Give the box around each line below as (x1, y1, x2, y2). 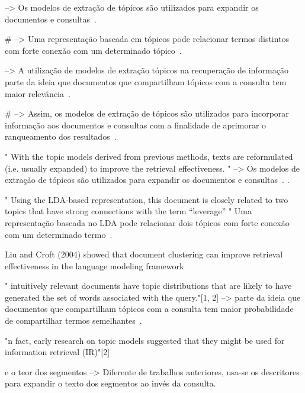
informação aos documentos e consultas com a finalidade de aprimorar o (5, 118, 267, 131)
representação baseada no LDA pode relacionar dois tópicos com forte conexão (5, 216, 290, 228)
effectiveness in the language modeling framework (5, 259, 184, 272)
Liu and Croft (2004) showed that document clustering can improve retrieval (5, 248, 283, 260)
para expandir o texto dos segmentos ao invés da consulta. (5, 377, 216, 389)
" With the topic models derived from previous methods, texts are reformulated (5, 150, 293, 162)
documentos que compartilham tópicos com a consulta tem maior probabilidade (5, 302, 294, 315)
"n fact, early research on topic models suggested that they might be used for (5, 334, 285, 346)
